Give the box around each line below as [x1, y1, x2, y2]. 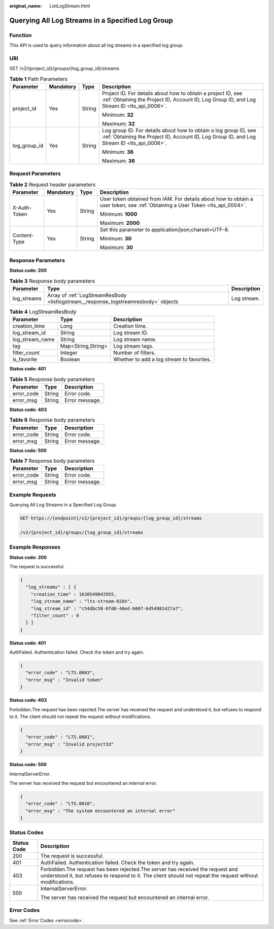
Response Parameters [9, 257, 65, 264]
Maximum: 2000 [99, 220, 140, 227]
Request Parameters [9, 170, 61, 177]
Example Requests [9, 491, 56, 498]
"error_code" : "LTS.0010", [25, 801, 95, 807]
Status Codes [9, 829, 44, 836]
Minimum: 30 [99, 235, 132, 242]
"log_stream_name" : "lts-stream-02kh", [30, 599, 133, 604]
